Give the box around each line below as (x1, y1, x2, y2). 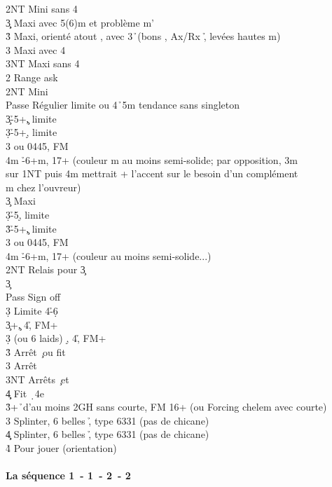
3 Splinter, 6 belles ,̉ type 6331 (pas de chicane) (6, 413, 209, 427)
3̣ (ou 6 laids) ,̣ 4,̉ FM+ (6, 331, 106, 345)
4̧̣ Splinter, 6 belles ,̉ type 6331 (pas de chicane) (6, 427, 209, 441)
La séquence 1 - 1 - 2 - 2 (6, 468, 131, 483)
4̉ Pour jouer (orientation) (6, 441, 117, 455)
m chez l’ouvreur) (6, 179, 81, 194)
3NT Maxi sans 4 (6, 56, 80, 71)
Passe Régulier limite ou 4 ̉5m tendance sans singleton (6, 97, 240, 112)
